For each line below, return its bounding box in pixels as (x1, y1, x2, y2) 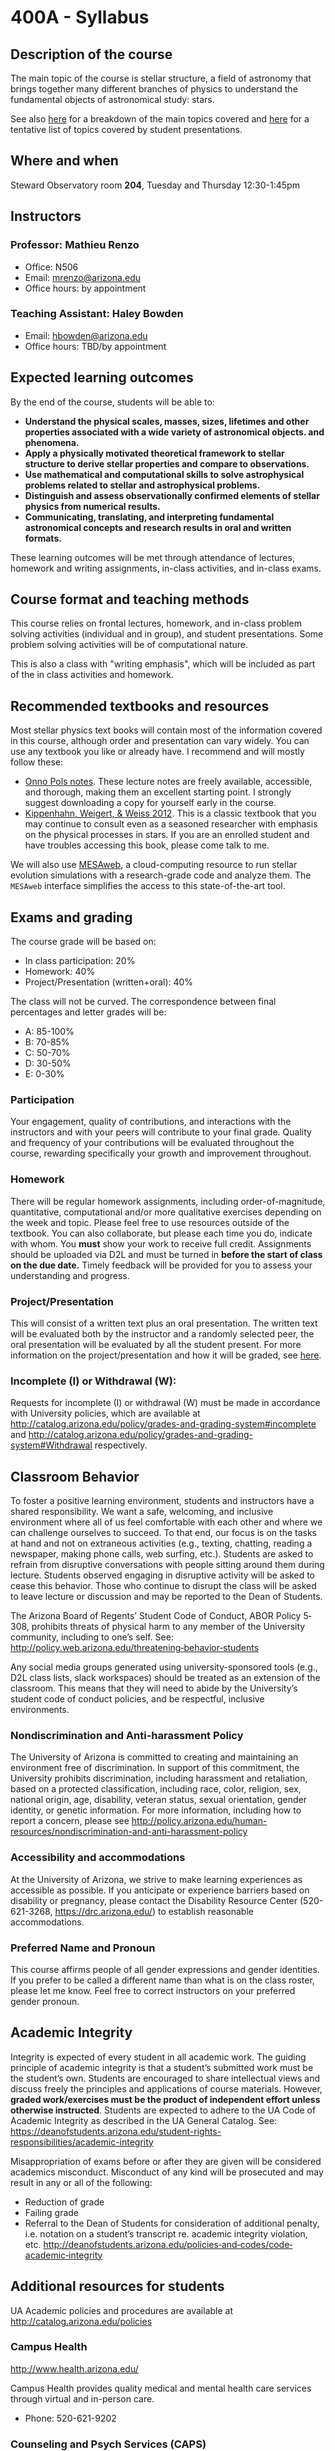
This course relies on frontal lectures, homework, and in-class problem (10, 617, 302, 630)
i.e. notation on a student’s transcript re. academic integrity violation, (24, 2227, 308, 2240)
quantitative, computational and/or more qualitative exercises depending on (10, 1206, 322, 1218)
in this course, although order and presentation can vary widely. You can (10, 735, 310, 747)
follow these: (10, 756, 64, 768)
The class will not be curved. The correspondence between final (10, 996, 277, 1008)
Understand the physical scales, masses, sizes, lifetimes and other (24, 415, 310, 427)
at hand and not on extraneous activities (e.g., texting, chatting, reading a (10, 1537, 313, 1550)
